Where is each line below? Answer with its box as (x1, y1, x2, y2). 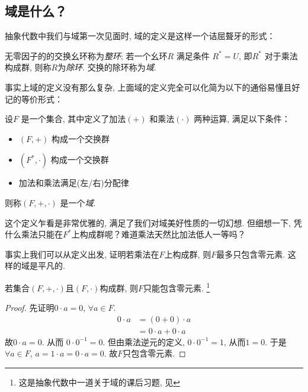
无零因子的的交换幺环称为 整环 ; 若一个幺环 (5, 49, 168, 62)
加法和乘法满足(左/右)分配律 (18, 176, 129, 189)
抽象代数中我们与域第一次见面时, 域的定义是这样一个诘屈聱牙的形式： (5, 30, 275, 42)
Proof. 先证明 (5, 301, 54, 314)
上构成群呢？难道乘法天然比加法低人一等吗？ (71, 228, 246, 240)
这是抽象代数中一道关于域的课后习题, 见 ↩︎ (18, 376, 181, 388)
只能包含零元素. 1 (143, 279, 210, 294)
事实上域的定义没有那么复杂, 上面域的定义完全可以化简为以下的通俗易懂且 (5, 81, 292, 93)
